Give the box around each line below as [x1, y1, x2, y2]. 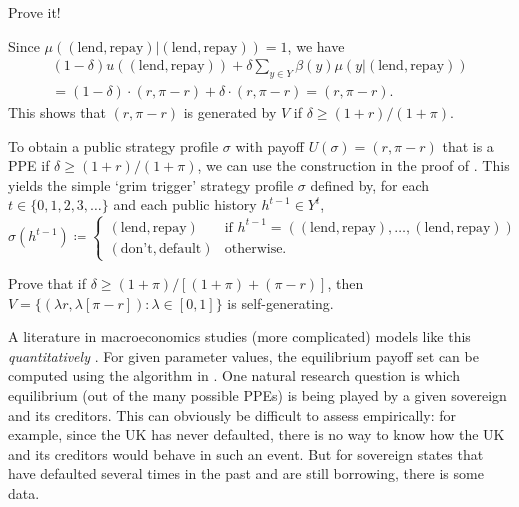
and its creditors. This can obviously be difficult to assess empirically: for [8, 404, 456, 425]
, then [327, 273, 364, 294]
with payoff [235, 135, 304, 156]
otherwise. [224, 241, 287, 256]
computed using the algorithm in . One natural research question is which [8, 365, 460, 386]
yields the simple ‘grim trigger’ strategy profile [8, 174, 294, 195]
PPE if [8, 155, 50, 176]
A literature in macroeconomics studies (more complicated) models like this [8, 326, 471, 347]
